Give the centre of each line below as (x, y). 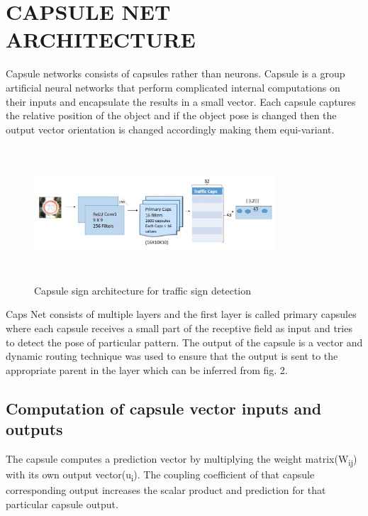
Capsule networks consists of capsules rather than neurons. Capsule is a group (175, 73)
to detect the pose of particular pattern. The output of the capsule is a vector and (184, 342)
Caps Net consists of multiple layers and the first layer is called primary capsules (181, 314)
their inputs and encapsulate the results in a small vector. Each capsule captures (181, 101)
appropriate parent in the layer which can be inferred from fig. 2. (147, 369)
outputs (34, 429)
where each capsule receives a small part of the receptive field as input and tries (179, 328)
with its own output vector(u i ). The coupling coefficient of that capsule (160, 475)
